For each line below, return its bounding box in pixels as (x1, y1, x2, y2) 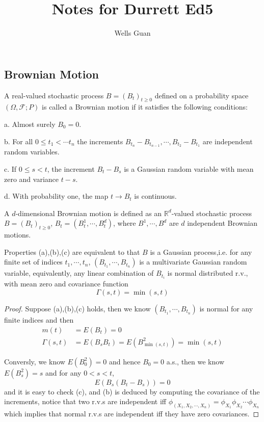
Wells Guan (114, 28, 151, 38)
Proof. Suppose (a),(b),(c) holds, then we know (4, 303, 151, 314)
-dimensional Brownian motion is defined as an (15, 207, 162, 218)
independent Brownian (187, 218, 258, 228)
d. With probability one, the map (4, 191, 109, 201)
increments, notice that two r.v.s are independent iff (4, 396, 166, 407)
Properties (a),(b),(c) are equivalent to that (4, 246, 140, 257)
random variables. (4, 146, 60, 157)
